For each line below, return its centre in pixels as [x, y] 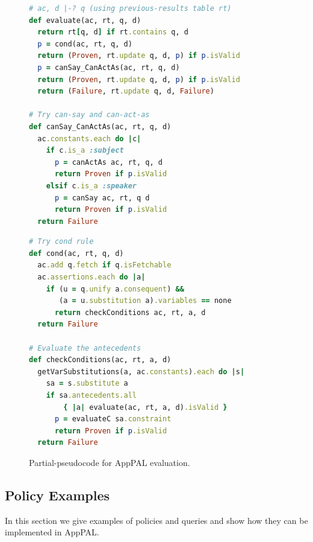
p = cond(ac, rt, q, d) [85, 44]
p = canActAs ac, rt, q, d [108, 162]
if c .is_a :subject [85, 151]
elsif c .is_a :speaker [91, 186]
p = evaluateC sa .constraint [113, 419]
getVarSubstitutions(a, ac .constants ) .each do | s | [141, 371]
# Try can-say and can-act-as [89, 115]
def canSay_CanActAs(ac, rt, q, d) [100, 126]
